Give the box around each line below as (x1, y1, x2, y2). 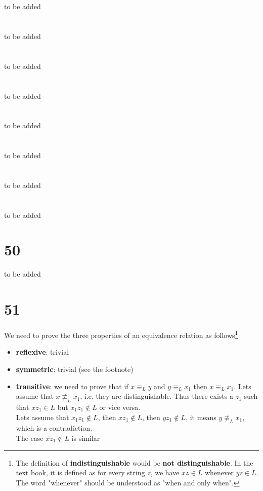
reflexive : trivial (16, 347, 69, 357)
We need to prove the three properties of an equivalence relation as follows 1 (4, 328, 238, 340)
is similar (71, 432, 100, 443)
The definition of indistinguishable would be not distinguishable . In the (16, 457, 253, 468)
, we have (150, 467, 180, 478)
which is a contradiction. (16, 423, 93, 433)
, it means (186, 411, 216, 422)
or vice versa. (99, 401, 141, 412)
